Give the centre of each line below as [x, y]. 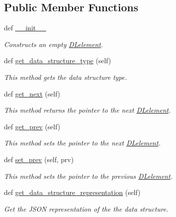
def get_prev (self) [32, 126]
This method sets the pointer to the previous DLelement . [88, 176]
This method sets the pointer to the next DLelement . [82, 143]
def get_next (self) [32, 93]
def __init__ [25, 28]
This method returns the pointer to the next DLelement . [88, 110]
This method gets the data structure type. [65, 77]
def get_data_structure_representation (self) [72, 192]
